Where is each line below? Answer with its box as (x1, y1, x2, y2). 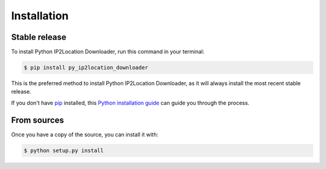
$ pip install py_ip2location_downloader (24, 64, 149, 71)
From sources (11, 115, 65, 125)
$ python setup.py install (24, 147, 104, 154)
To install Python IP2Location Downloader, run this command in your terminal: (11, 48, 205, 56)
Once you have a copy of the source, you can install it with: (11, 130, 159, 138)
